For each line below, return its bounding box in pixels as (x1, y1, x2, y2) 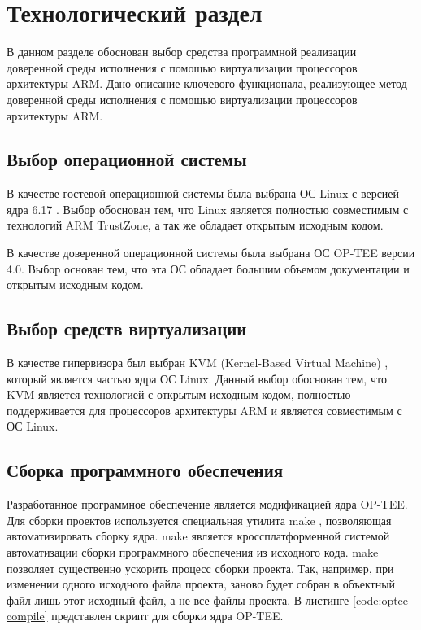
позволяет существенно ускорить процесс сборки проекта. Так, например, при (7, 559, 394, 576)
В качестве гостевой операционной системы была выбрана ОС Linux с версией (7, 185, 400, 202)
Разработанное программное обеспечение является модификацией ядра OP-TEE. (7, 496, 408, 513)
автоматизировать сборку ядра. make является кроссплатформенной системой (7, 527, 390, 545)
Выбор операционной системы (7, 147, 247, 172)
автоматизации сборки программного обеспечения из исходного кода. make (7, 544, 379, 561)
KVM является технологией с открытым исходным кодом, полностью (7, 386, 351, 403)
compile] (7, 607, 48, 624)
